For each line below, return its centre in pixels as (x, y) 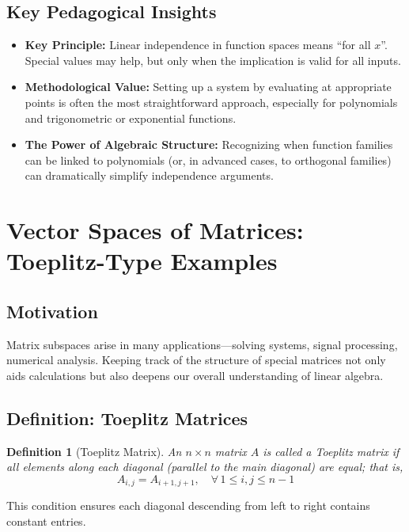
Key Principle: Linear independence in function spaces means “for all (198, 45)
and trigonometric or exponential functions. (131, 118)
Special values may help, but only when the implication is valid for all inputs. (213, 60)
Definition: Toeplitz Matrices (127, 418)
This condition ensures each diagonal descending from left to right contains (188, 505)
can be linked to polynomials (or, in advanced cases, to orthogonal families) (208, 160)
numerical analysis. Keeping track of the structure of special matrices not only (196, 360)
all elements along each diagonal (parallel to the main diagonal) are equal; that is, (205, 467)
